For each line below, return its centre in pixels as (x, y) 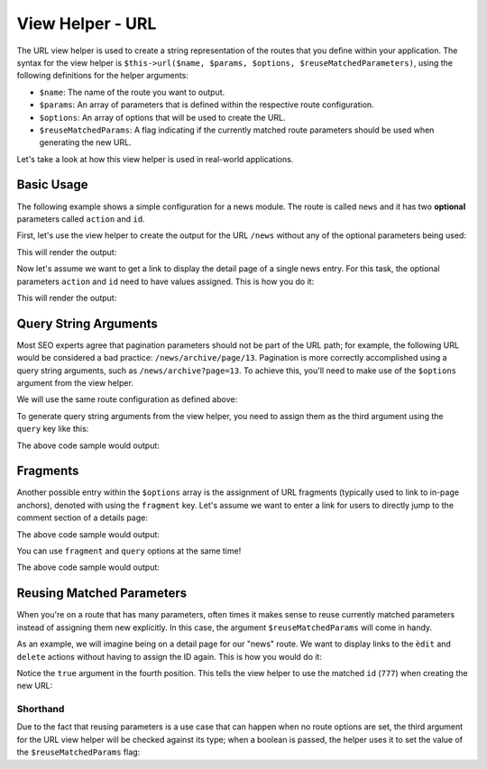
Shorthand (41, 709)
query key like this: (53, 429)
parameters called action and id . (81, 219)
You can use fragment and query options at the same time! (129, 551)
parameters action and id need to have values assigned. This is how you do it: (165, 281)
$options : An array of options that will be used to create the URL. (162, 117)
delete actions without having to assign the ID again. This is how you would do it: (169, 656)
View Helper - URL (87, 23)
